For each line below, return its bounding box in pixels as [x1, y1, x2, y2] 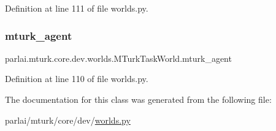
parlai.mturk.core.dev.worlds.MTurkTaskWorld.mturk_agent [5, 51, 232, 64]
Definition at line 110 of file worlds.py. [5, 72, 148, 85]
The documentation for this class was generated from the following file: [5, 93, 272, 105]
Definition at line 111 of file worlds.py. [5, 2, 148, 14]
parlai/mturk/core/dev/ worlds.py [5, 113, 131, 126]
